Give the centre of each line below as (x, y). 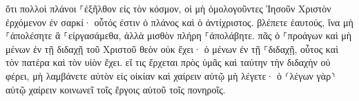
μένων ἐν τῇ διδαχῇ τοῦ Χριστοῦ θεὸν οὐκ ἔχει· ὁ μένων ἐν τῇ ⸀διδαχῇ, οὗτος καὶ (172, 48)
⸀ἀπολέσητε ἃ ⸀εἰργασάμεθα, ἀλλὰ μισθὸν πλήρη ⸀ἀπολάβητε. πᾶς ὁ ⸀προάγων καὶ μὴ (179, 35)
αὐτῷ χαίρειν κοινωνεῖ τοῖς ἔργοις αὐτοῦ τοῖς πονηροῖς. (116, 89)
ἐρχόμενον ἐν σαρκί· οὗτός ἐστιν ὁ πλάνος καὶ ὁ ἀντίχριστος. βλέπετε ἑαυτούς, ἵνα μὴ (179, 22)
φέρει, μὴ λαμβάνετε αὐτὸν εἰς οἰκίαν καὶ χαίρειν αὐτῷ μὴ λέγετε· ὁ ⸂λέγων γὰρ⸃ (171, 75)
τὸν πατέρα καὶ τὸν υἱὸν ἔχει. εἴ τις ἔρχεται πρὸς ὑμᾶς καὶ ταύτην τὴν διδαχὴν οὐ (168, 62)
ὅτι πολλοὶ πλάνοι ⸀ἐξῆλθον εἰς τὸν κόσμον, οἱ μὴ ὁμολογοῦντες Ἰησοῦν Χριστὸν (168, 8)
